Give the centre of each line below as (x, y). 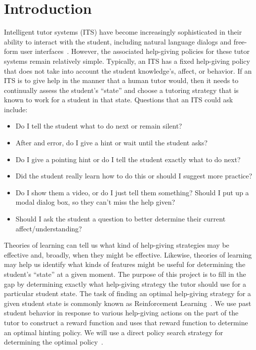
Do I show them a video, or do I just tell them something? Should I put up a (132, 192)
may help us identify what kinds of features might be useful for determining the (125, 264)
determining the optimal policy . (54, 342)
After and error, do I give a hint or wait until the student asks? (111, 143)
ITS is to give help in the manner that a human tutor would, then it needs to (121, 80)
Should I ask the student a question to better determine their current (121, 219)
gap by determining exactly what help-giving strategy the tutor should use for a (125, 284)
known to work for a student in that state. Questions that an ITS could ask (119, 100)
